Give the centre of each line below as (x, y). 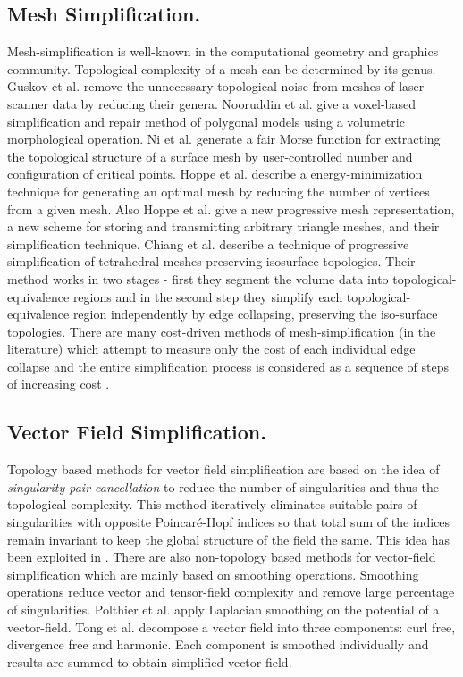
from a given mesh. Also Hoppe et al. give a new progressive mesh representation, (231, 209)
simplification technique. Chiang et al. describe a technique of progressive (208, 243)
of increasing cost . (59, 384)
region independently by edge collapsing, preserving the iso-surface (255, 314)
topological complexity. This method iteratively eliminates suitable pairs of (212, 504)
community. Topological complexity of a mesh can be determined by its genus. (222, 68)
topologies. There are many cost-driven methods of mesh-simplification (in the (222, 331)
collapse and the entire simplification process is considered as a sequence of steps (228, 366)
